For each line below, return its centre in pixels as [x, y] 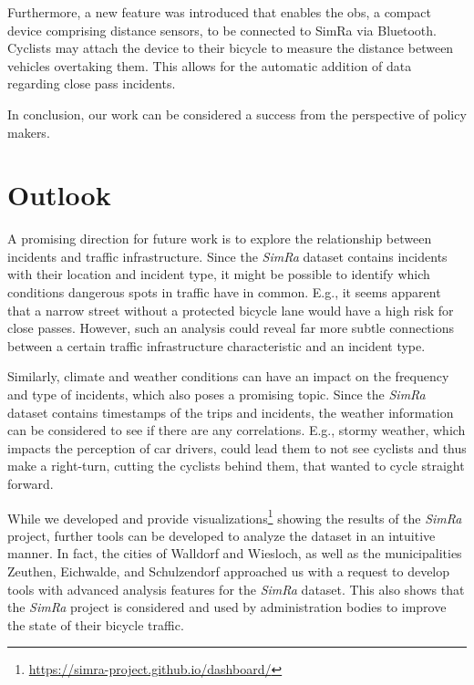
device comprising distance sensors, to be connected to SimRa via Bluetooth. [222, 30]
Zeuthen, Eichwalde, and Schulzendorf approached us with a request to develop [229, 571]
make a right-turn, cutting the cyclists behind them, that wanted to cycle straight [236, 466]
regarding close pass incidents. [92, 83]
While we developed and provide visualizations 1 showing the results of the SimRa [235, 516]
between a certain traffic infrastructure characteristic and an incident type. [216, 345]
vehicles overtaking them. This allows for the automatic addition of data [210, 65]
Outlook [59, 195]
